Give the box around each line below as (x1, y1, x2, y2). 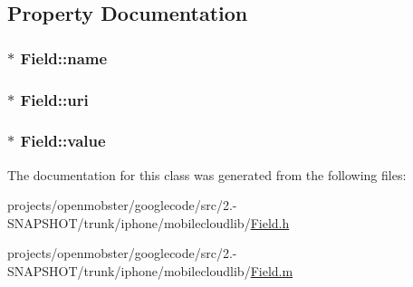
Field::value (20, 129, 106, 152)
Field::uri (20, 88, 89, 110)
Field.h (250, 213, 290, 232)
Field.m (250, 262, 293, 281)
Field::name (20, 46, 108, 69)
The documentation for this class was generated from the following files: (7, 165, 407, 184)
